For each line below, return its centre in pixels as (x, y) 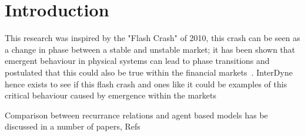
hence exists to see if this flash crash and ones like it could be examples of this (146, 84)
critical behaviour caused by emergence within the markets (111, 95)
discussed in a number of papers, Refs (73, 126)
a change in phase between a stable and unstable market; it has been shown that (150, 49)
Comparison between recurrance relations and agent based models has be (136, 115)
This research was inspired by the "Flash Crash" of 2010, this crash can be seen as (152, 38)
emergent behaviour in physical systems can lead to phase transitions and (137, 61)
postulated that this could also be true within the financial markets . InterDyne (149, 72)
